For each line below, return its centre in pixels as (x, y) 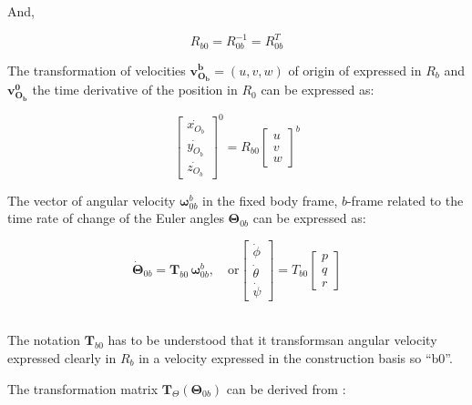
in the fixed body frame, (270, 200)
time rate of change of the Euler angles (116, 218)
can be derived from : (286, 388)
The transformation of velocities (97, 70)
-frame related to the (405, 200)
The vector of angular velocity (92, 200)
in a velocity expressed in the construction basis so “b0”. (296, 357)
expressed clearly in (62, 357)
